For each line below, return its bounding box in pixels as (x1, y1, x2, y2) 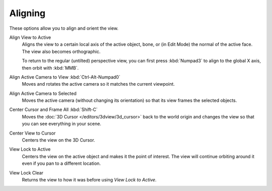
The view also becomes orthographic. (22, 48, 101, 54)
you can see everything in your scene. (22, 121, 102, 127)
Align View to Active (9, 34, 51, 40)
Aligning (9, 8, 45, 19)
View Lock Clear (9, 169, 44, 176)
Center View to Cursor (9, 130, 56, 136)
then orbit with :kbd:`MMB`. (22, 65, 79, 71)
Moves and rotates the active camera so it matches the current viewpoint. (22, 81, 175, 87)
